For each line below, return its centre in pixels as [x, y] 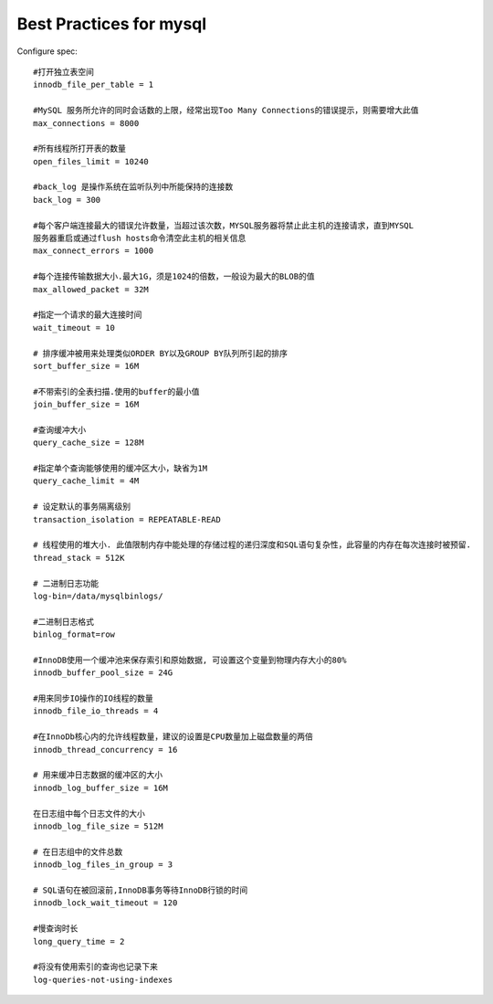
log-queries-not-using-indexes [103, 979]
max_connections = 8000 [86, 123]
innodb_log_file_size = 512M [98, 826]
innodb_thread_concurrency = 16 [105, 750]
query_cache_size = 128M [89, 443]
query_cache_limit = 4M [86, 481]
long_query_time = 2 [79, 941]
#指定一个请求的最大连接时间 [88, 315]
